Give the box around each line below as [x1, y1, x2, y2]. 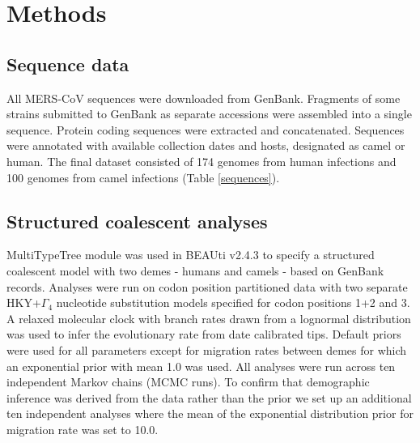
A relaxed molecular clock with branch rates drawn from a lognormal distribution [6, 309, 411, 326]
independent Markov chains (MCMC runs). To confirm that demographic [6, 373, 370, 390]
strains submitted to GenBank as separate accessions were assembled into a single [6, 105, 412, 122]
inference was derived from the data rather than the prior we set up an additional [6, 389, 412, 406]
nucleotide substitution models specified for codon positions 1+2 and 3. [56, 294, 410, 311]
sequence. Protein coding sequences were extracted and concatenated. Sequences [6, 121, 405, 138]
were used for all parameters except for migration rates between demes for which [6, 341, 407, 358]
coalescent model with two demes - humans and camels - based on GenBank [6, 262, 384, 279]
